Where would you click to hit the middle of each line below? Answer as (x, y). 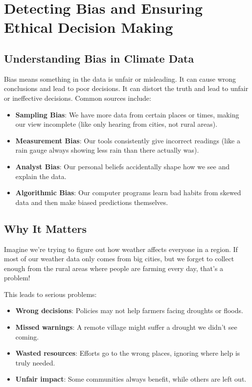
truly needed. (35, 362)
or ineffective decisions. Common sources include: (78, 98)
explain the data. (41, 176)
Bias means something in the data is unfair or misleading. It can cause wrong (120, 79)
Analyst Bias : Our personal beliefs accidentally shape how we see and (123, 166)
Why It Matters (46, 228)
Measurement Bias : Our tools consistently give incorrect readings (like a (128, 140)
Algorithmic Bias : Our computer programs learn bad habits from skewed (128, 193)
